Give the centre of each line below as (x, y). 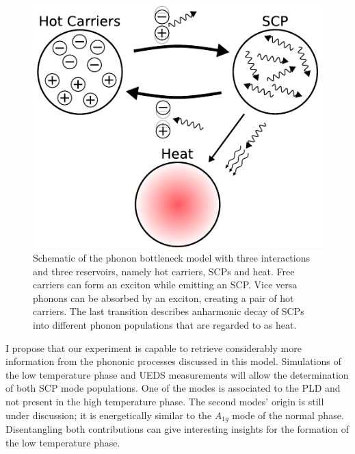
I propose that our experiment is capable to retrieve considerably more (154, 348)
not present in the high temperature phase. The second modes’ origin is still (165, 402)
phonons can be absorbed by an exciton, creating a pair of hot (163, 298)
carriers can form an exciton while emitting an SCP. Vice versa (165, 285)
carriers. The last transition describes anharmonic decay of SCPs (169, 311)
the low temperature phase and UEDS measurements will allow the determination (177, 374)
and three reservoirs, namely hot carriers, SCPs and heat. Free (164, 271)
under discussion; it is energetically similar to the (109, 415)
